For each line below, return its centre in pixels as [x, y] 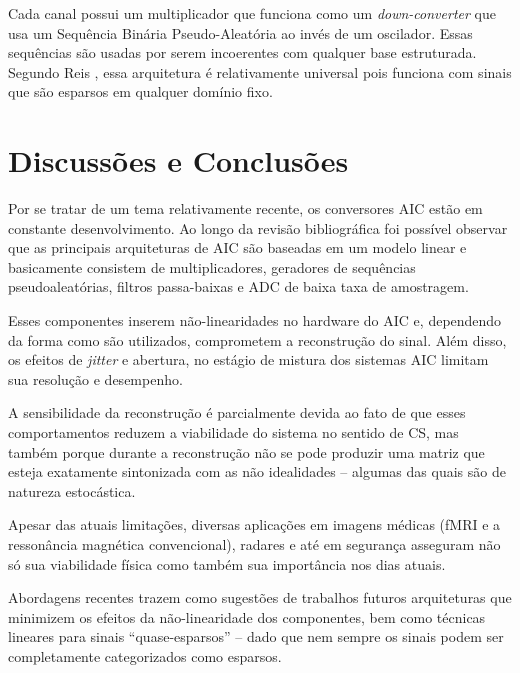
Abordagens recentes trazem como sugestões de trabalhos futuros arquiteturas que [260, 597]
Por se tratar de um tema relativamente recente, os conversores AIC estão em [245, 208]
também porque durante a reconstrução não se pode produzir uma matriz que [246, 451]
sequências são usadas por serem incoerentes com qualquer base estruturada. [242, 52]
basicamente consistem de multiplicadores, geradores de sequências [212, 266]
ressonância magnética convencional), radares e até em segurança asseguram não [254, 544]
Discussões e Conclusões [178, 160]
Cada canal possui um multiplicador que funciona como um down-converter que [252, 13]
